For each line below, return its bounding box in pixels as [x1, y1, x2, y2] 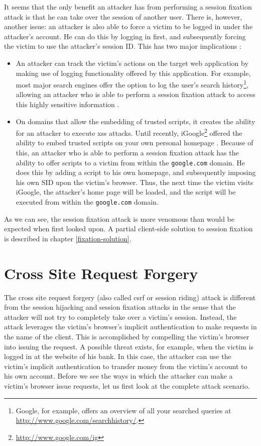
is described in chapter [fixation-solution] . [4, 233, 132, 243]
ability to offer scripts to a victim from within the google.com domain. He [16, 157, 245, 167]
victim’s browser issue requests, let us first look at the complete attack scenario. [4, 380, 250, 391]
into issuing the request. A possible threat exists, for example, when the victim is [4, 341, 253, 351]
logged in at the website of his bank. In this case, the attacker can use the [4, 351, 231, 362]
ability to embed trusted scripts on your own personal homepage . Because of [16, 137, 253, 148]
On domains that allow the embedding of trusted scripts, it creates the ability [16, 116, 255, 126]
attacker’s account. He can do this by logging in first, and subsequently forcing [4, 31, 246, 41]
